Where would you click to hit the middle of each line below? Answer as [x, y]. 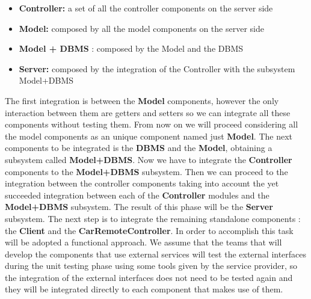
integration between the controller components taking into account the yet [142, 183]
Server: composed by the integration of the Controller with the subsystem [157, 68]
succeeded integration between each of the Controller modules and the [137, 195]
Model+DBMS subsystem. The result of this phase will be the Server [139, 207]
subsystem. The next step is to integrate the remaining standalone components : [153, 218]
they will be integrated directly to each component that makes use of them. [144, 289]
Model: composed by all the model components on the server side [141, 28]
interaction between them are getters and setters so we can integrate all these [148, 112]
